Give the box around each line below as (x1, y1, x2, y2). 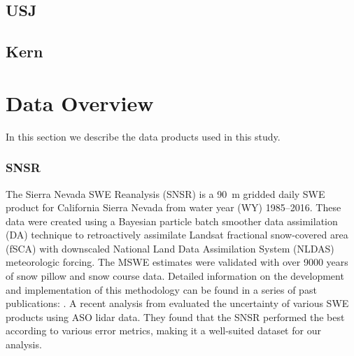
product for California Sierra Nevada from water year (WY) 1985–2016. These (6, 200, 341, 215)
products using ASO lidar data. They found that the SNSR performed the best (6, 309, 345, 324)
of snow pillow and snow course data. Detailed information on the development (6, 269, 344, 283)
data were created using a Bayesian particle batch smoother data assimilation (6, 213, 338, 228)
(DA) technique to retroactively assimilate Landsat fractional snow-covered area (6, 227, 348, 242)
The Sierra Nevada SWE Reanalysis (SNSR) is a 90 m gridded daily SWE (6, 186, 325, 201)
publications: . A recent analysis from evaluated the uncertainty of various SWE (6, 296, 349, 311)
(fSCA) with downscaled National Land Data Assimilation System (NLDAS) (6, 241, 334, 255)
